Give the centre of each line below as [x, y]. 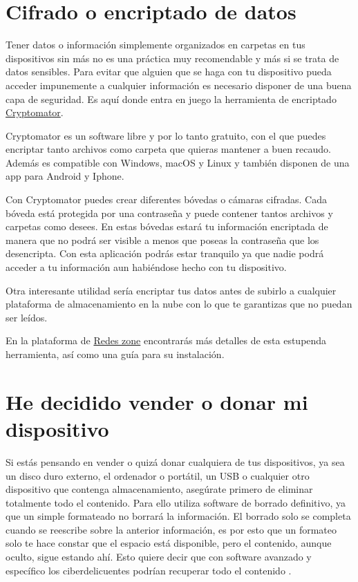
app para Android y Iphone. [65, 176]
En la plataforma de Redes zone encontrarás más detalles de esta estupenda [166, 340]
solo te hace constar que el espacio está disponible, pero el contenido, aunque [169, 543]
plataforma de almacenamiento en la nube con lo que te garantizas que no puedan [179, 304]
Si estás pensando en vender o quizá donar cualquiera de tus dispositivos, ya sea [175, 461]
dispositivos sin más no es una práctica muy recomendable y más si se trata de [172, 58]
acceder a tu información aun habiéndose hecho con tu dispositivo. [146, 267]
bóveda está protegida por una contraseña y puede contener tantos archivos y [169, 213]
